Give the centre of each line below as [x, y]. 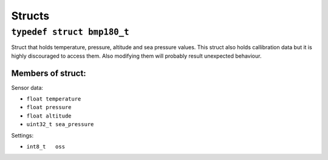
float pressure [49, 107]
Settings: [22, 135]
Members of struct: [49, 73]
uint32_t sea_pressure [60, 125]
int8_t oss [46, 147]
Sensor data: [27, 87]
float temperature [54, 99]
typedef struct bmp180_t [70, 32]
